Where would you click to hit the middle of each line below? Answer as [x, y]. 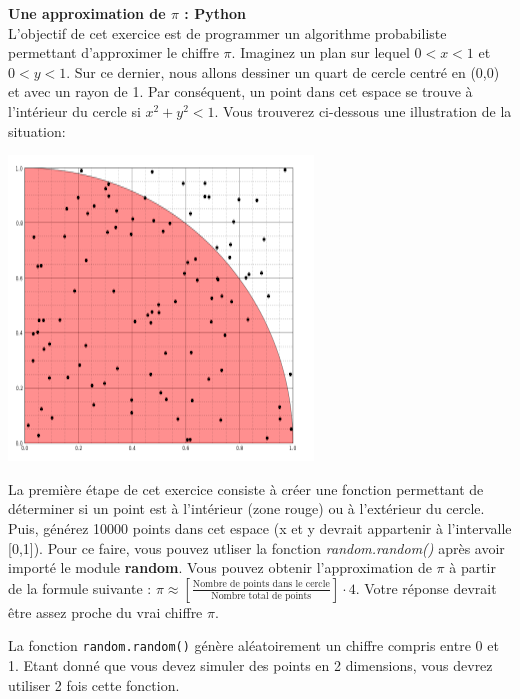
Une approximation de [87, 13]
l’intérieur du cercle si [74, 110]
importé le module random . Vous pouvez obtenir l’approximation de [220, 567]
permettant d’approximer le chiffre [113, 52]
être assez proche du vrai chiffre [105, 611]
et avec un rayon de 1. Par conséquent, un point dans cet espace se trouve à [240, 91]
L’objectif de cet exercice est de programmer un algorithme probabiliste [227, 32]
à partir [472, 567]
